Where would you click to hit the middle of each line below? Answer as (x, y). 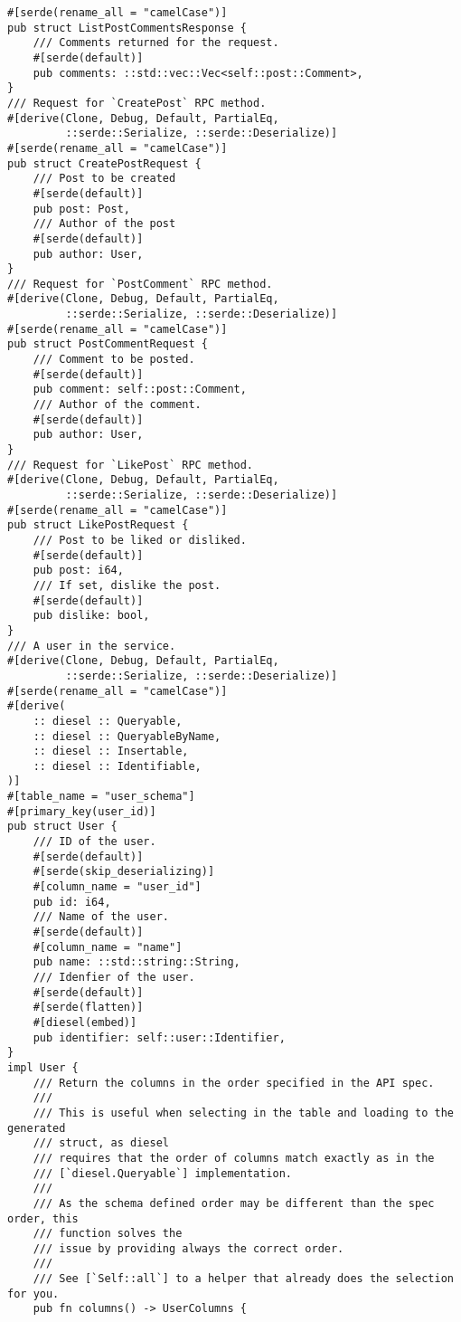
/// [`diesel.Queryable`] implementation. (162, 1173)
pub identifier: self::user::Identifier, (159, 1037)
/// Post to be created (104, 179)
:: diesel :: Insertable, (111, 751)
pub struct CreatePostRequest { (104, 163)
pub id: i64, (72, 902)
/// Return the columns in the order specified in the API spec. (234, 1083)
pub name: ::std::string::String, (136, 962)
